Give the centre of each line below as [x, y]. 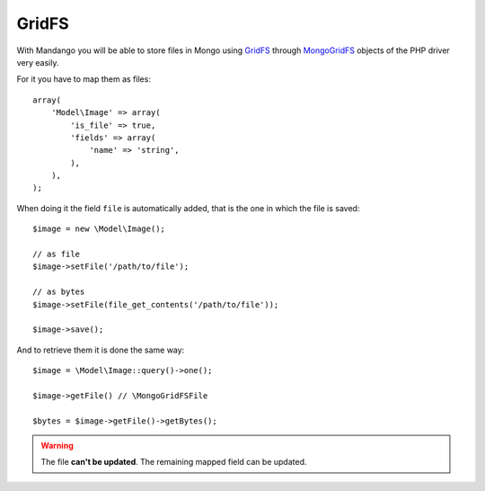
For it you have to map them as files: [84, 79]
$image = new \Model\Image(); [99, 229]
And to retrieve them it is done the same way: [101, 350]
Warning [57, 446]
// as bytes [59, 292]
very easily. [38, 62]
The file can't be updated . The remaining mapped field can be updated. [174, 462]
